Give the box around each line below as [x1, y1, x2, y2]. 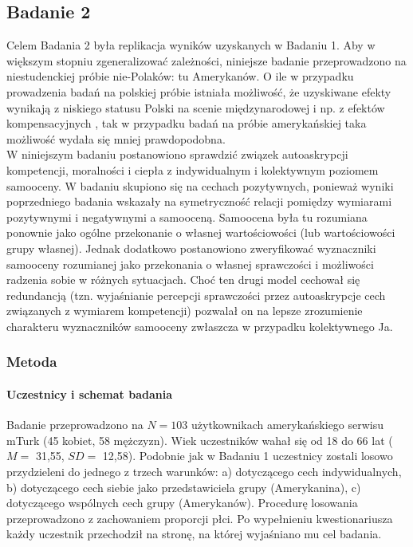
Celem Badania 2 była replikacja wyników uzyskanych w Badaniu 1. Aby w [6, 37, 376, 53]
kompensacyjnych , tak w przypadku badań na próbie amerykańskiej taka [6, 115, 367, 132]
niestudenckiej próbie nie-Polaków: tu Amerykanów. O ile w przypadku [6, 68, 354, 85]
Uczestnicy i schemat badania [6, 385, 172, 402]
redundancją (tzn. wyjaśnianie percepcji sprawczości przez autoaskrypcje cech [6, 286, 386, 303]
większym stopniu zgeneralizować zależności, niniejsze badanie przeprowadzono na [6, 52, 407, 69]
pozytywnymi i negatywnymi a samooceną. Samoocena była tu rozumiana [6, 208, 368, 225]
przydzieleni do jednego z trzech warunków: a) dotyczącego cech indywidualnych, [6, 462, 402, 479]
